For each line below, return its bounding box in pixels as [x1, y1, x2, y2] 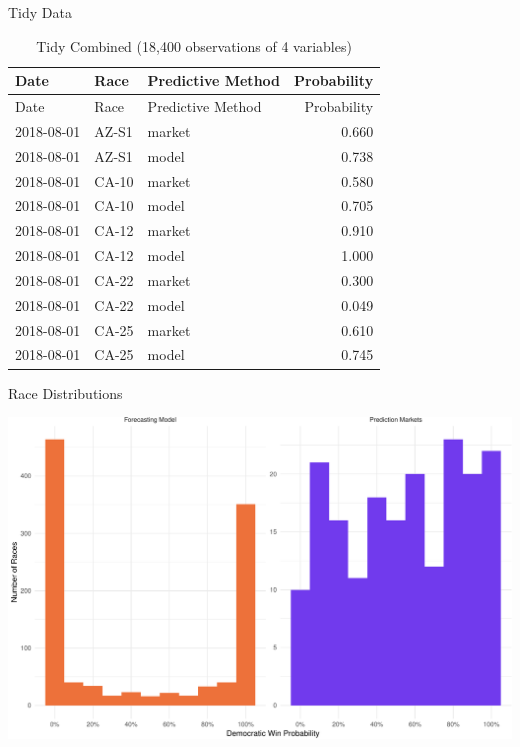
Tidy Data [8, 2, 72, 22]
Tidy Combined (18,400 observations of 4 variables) [36, 35, 352, 56]
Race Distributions [8, 382, 123, 403]
